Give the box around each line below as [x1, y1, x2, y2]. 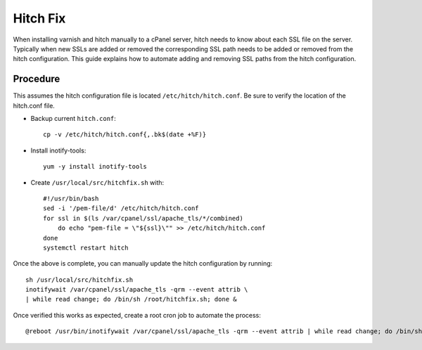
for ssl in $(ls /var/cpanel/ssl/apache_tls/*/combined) [43, 214, 244, 222]
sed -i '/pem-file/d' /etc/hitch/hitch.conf [43, 205, 200, 212]
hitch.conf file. [13, 101, 56, 110]
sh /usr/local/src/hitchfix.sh [25, 276, 134, 284]
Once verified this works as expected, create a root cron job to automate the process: [13, 311, 262, 319]
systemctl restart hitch [43, 243, 129, 252]
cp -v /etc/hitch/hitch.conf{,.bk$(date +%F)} [43, 131, 207, 138]
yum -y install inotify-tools [43, 162, 148, 171]
